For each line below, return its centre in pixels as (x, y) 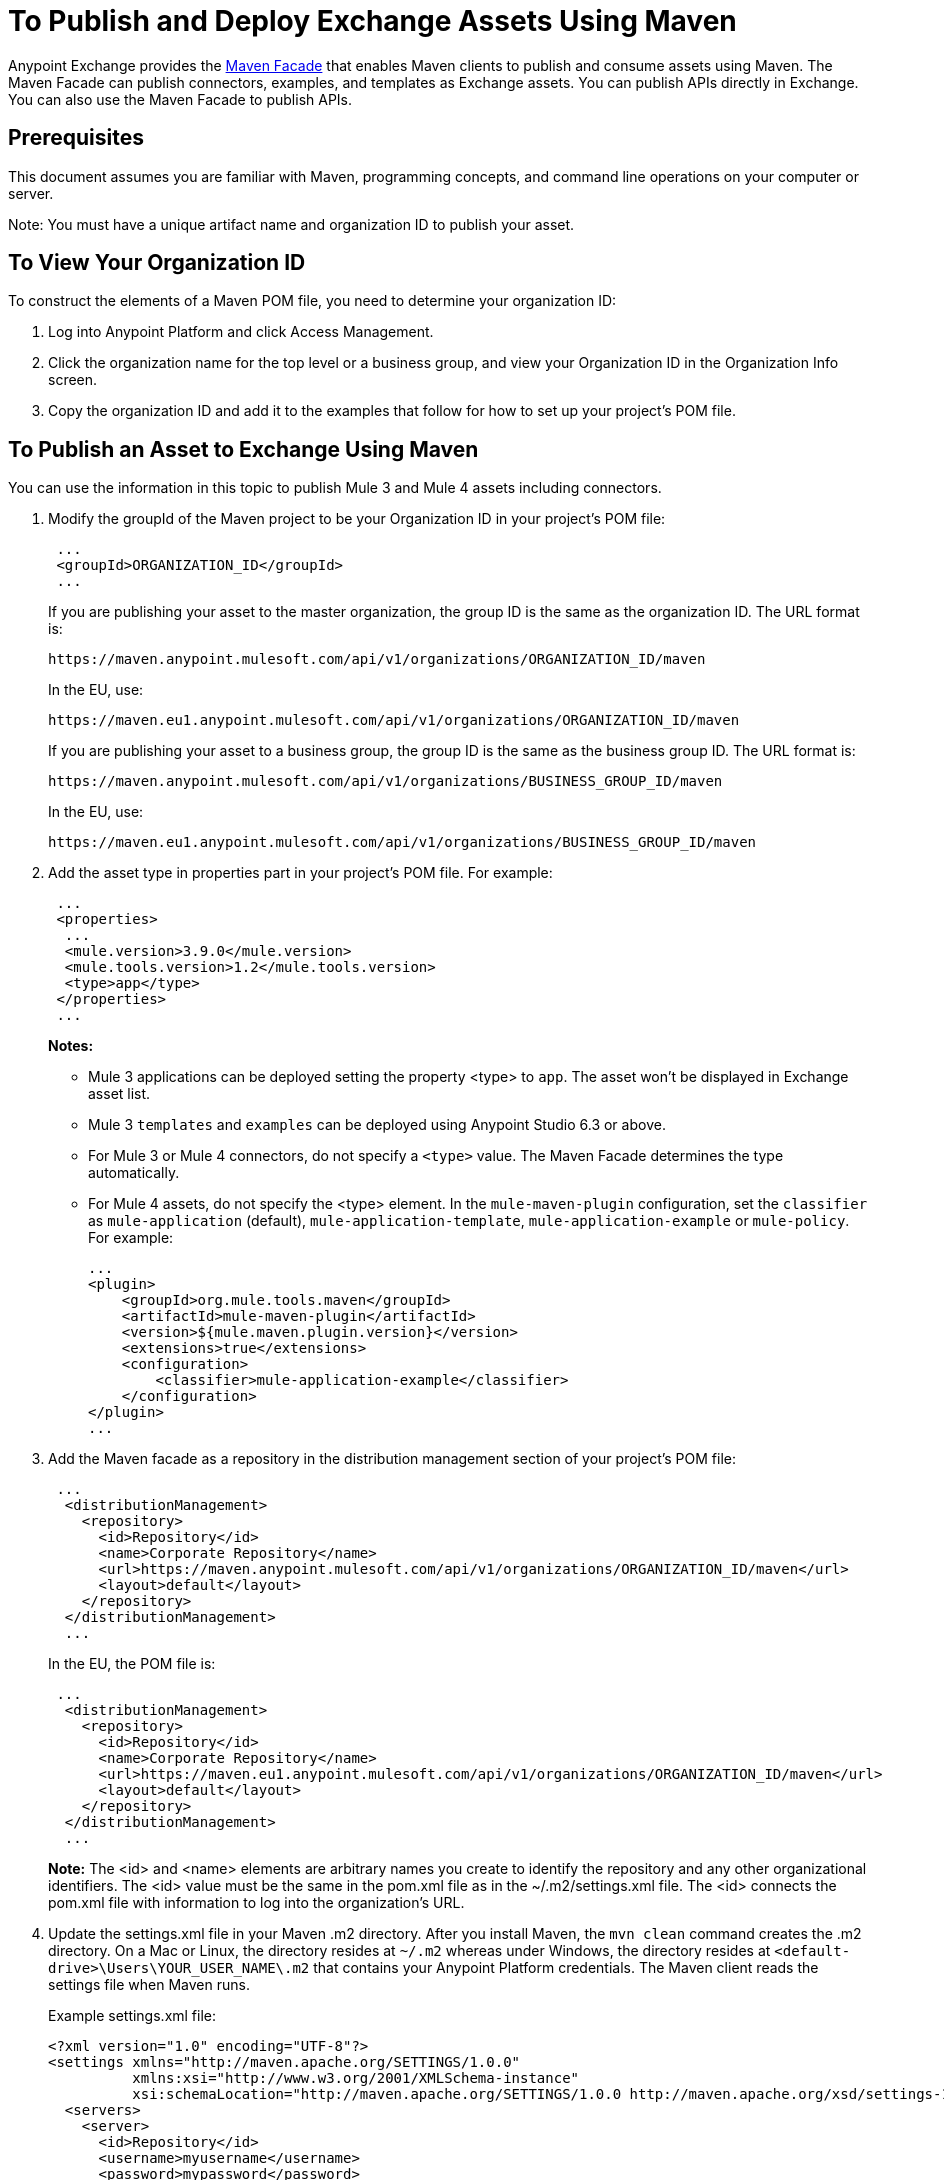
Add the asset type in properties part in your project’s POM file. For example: (300, 873)
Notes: (71, 1046)
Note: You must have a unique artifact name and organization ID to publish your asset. (291, 224)
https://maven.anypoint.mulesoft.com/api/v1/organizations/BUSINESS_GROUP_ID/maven (385, 781)
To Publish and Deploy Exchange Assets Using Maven (372, 21)
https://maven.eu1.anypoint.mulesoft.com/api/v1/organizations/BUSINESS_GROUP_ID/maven (402, 842)
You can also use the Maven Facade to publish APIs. (180, 99)
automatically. (134, 1173)
